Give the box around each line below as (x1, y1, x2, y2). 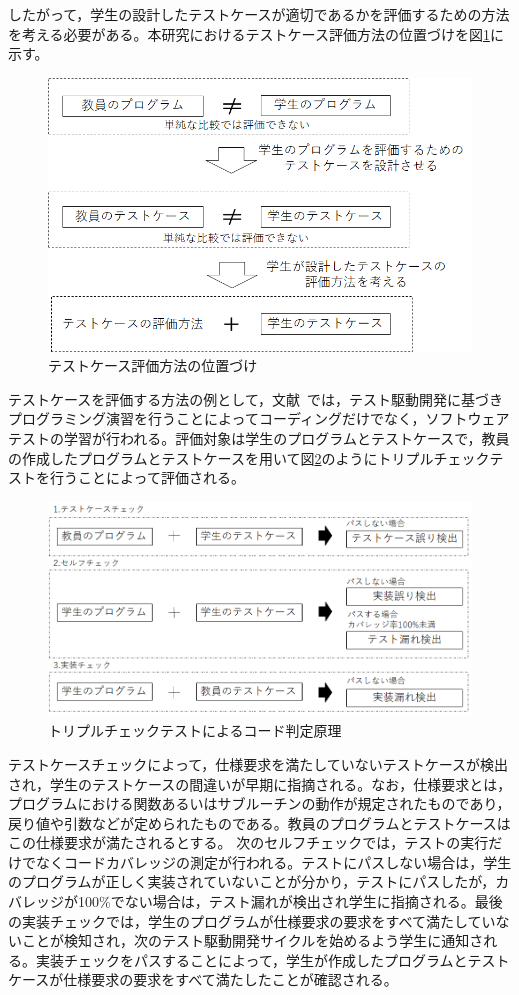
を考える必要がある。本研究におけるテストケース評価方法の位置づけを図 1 (8, 23, 490, 44)
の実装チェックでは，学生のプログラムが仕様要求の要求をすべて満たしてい (8, 910, 496, 931)
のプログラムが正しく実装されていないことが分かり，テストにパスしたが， (8, 871, 496, 892)
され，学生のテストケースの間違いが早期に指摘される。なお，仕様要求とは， (8, 773, 512, 794)
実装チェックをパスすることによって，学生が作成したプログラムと (35, 949, 468, 970)
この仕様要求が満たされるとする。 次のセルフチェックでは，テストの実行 (8, 832, 489, 853)
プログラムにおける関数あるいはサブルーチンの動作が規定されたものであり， (8, 793, 511, 814)
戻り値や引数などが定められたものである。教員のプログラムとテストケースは (8, 812, 511, 833)
